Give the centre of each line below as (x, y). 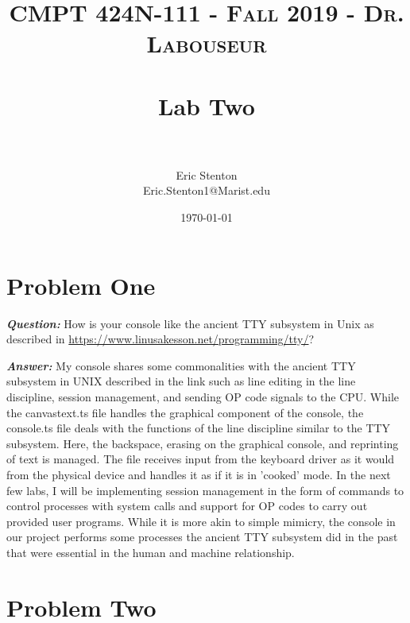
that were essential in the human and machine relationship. (151, 552)
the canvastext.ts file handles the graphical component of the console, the (185, 412)
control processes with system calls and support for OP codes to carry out (187, 506)
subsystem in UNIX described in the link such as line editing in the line (181, 381)
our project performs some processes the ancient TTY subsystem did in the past (202, 537)
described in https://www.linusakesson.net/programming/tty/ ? (161, 339)
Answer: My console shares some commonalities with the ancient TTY (181, 365)
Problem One (81, 285)
